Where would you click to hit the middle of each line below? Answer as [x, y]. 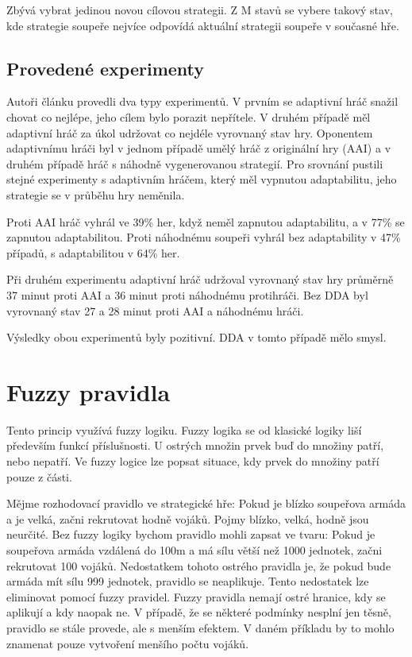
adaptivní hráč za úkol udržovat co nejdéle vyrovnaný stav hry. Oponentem [190, 132]
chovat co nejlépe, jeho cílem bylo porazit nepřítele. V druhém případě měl [189, 116]
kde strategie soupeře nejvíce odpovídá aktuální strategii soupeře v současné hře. [203, 25]
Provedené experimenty [106, 68]
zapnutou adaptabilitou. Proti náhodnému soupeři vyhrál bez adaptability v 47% [204, 237]
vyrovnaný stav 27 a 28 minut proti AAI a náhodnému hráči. [155, 310]
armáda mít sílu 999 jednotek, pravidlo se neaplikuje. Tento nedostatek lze [188, 581]
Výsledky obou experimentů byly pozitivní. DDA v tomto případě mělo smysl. [196, 337]
